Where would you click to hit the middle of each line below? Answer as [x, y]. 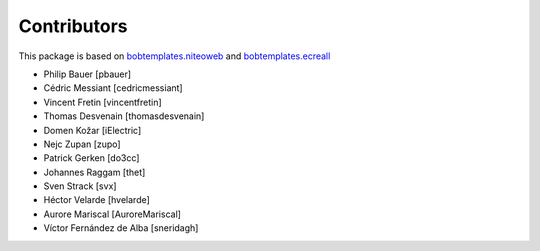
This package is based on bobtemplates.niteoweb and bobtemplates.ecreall [174, 56]
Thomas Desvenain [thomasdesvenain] [124, 116]
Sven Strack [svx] [80, 186]
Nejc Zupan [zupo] [82, 144]
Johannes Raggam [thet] [94, 172]
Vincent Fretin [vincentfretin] [102, 102]
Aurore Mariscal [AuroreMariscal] [112, 214]
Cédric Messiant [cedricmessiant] [113, 88]
